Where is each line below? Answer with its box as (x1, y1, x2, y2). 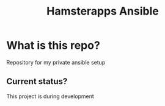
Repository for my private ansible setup (6, 58, 106, 66)
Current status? (6, 76, 68, 87)
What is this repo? (6, 38, 101, 52)
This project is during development (6, 93, 95, 100)
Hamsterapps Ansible (46, 4, 159, 18)
